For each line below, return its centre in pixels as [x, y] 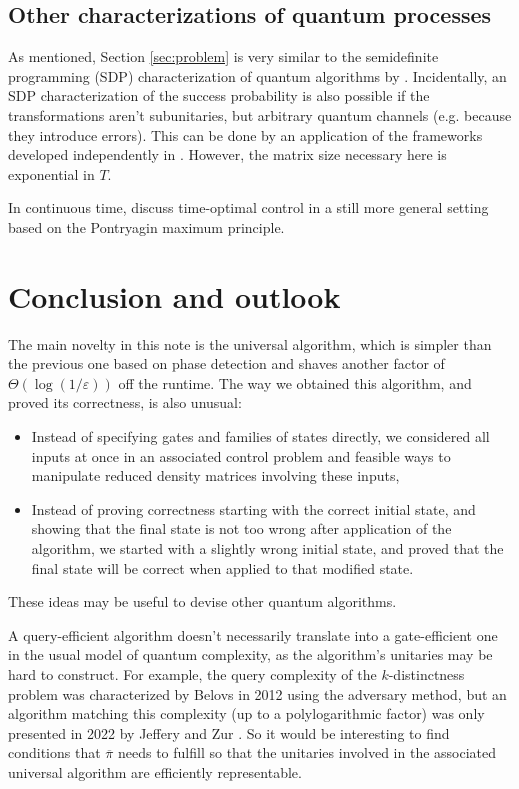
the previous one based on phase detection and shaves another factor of [226, 363]
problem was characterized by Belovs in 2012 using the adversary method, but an [257, 693]
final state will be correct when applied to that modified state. [222, 567]
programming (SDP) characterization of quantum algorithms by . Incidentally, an [257, 75]
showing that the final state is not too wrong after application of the [241, 528]
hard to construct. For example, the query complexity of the [192, 673]
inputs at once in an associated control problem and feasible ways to [241, 455]
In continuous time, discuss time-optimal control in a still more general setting [248, 207]
